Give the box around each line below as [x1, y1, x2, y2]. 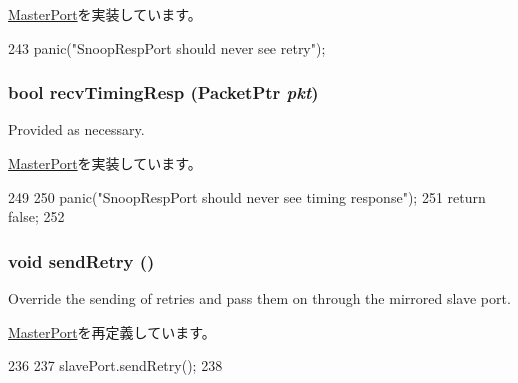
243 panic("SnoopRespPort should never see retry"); [8, 37, 326, 58]
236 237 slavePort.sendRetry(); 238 [8, 355, 223, 376]
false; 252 [8, 206, 65, 227]
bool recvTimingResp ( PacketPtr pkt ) [8, 80, 319, 105]
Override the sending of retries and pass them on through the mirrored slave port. [8, 288, 511, 308]
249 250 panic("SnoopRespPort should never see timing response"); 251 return [8, 186, 486, 207]
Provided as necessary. [8, 119, 145, 140]
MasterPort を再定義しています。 [8, 321, 216, 342]
